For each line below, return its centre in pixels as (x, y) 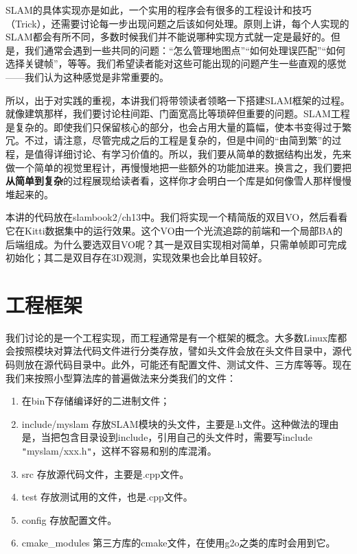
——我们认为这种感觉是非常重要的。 (87, 76)
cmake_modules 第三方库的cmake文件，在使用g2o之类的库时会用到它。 (178, 543)
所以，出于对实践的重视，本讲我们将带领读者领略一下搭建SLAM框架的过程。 (178, 100)
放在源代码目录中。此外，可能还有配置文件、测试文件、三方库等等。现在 (188, 364)
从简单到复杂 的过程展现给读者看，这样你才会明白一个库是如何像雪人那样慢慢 (178, 181)
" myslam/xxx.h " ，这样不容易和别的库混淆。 (119, 450)
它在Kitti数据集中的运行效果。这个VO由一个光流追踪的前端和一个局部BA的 (174, 230)
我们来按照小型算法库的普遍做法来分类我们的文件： (121, 377)
